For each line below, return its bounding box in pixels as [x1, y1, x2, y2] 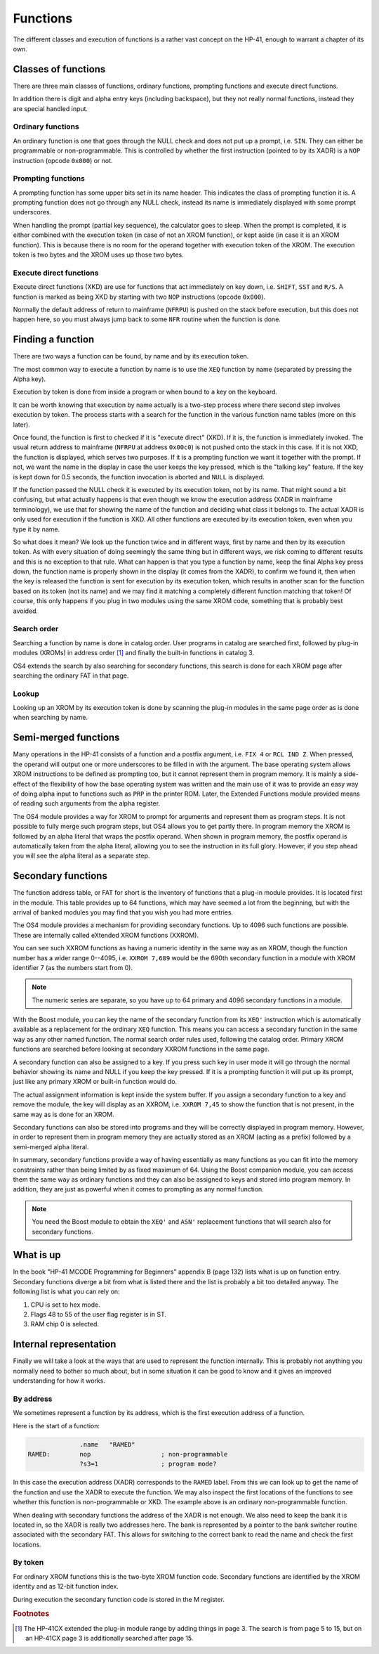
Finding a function [13, 334, 95, 346]
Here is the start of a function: [13, 1421, 100, 1430]
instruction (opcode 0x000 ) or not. [13, 156, 113, 164]
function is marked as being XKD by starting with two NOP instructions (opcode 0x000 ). [13, 292, 266, 301]
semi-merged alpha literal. [13, 1142, 89, 1151]
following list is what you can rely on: [13, 1287, 120, 1296]
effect [13, 780, 31, 788]
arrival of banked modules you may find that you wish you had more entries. [13, 907, 234, 917]
